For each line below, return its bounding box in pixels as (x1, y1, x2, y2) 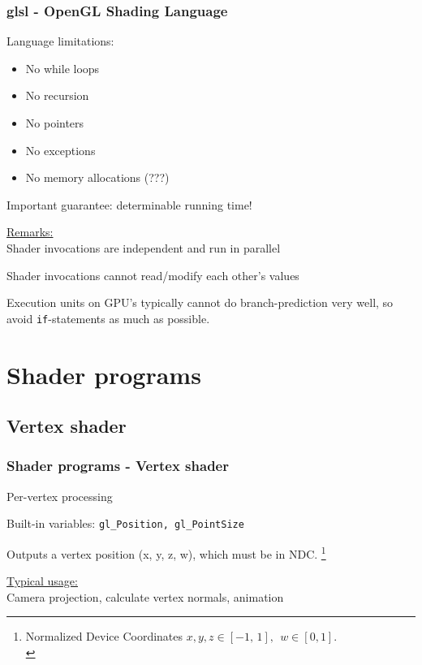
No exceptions (25, 141, 96, 158)
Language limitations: (6, 32, 114, 50)
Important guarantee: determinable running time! (6, 196, 252, 213)
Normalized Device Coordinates (25, 628, 183, 645)
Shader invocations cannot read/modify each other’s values (6, 266, 299, 283)
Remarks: (6, 223, 54, 240)
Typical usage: (6, 572, 78, 589)
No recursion (25, 87, 89, 104)
